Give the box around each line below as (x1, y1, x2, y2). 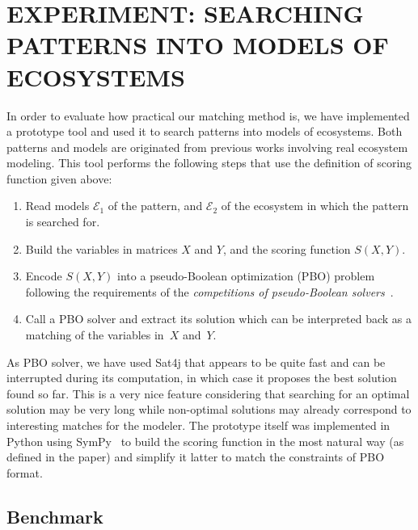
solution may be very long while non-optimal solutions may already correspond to (6, 401, 412, 418)
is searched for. (25, 213, 100, 230)
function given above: (6, 170, 112, 187)
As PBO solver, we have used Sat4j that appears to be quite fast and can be (6, 353, 386, 370)
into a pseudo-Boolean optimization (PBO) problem (117, 267, 375, 284)
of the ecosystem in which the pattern (221, 197, 409, 214)
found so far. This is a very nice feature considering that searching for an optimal (6, 385, 410, 402)
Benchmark (6, 503, 103, 528)
